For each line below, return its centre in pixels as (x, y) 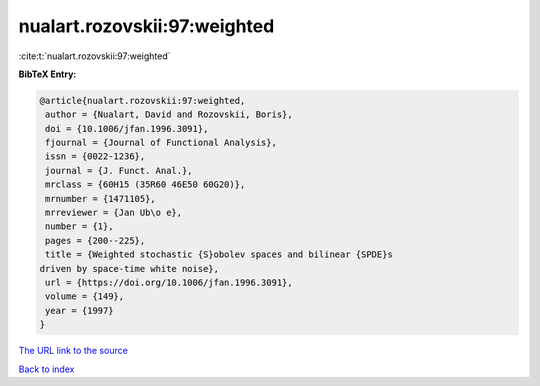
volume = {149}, (85, 296)
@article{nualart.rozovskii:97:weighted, (142, 100)
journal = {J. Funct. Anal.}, (119, 170)
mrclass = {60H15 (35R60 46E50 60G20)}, (145, 184)
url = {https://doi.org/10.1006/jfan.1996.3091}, (169, 282)
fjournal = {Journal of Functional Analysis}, (161, 143)
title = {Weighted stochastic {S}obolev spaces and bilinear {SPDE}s (219, 254)
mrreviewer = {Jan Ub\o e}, (114, 213)
